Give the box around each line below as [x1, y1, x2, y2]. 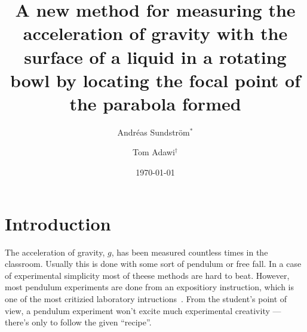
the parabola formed [69, 91, 241, 115]
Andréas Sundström [117, 125, 190, 138]
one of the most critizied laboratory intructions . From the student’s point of [5, 292, 287, 305]
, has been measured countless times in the [111, 245, 268, 258]
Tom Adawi [133, 146, 175, 158]
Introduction [5, 211, 111, 235]
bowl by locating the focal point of [10, 67, 300, 92]
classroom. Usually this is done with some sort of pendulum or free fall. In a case [5, 257, 302, 270]
